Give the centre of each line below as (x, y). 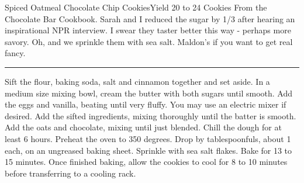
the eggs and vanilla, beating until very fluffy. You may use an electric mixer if (146, 104)
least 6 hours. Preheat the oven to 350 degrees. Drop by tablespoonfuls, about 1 (148, 138)
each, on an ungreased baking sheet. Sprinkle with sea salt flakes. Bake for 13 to (148, 150)
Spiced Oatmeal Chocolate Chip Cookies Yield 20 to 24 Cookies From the (136, 7)
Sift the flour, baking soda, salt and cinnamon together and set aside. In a (137, 81)
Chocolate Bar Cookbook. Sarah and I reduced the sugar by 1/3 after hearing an (150, 18)
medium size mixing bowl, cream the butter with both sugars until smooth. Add (148, 93)
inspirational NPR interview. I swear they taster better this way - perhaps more (148, 30)
